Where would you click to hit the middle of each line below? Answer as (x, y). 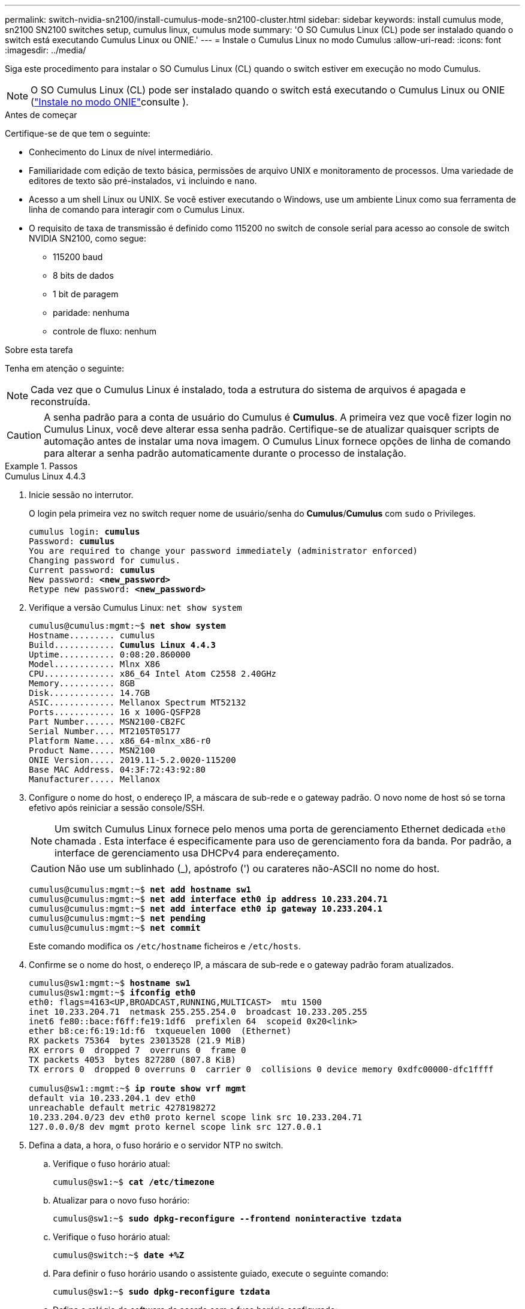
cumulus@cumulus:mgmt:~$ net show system (127, 626)
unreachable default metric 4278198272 (122, 1108)
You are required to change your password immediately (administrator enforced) (224, 551)
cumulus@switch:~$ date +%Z (119, 1255)
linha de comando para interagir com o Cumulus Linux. (137, 209)
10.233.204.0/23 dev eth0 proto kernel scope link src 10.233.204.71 (196, 1117)
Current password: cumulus (92, 570)
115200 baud (78, 257)
